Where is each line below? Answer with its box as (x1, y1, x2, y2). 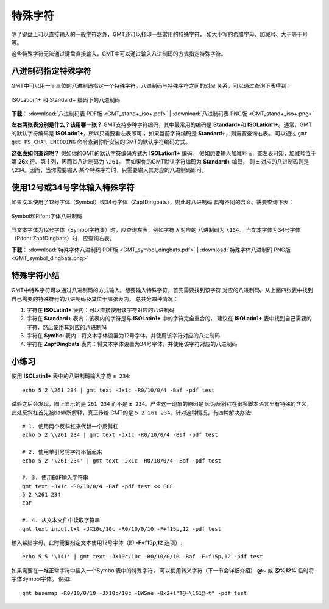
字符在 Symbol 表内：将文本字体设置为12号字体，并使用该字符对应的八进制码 (26, 332, 221, 339)
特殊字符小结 (11, 270, 60, 281)
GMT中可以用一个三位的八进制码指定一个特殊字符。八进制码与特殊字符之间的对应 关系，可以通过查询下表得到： (11, 82, 292, 90)
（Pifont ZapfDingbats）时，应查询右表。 (11, 235, 115, 242)
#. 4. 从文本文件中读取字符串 (22, 517, 101, 524)
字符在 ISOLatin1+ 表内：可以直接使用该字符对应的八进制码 (26, 306, 175, 314)
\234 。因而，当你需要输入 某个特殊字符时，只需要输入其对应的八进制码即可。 (11, 167, 207, 174)
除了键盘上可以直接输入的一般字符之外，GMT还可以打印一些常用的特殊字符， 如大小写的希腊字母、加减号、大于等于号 (11, 31, 308, 38)
